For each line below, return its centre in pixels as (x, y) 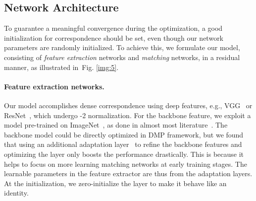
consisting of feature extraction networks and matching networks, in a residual (122, 57)
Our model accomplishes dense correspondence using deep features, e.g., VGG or (128, 105)
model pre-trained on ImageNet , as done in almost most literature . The (116, 125)
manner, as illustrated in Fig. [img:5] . (61, 67)
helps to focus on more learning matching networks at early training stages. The (126, 164)
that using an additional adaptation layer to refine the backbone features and (123, 144)
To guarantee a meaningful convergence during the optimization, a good (113, 28)
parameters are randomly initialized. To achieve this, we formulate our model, (122, 47)
